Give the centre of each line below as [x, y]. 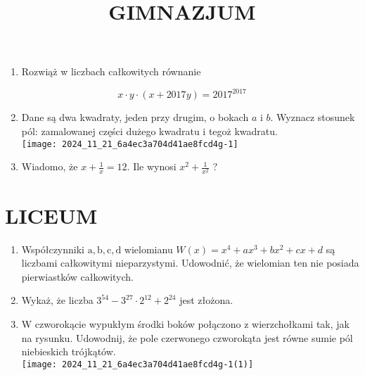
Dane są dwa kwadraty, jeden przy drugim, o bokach [135, 117]
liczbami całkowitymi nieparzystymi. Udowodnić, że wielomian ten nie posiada [190, 263]
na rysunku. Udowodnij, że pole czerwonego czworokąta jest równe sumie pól [187, 337]
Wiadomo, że [50, 166]
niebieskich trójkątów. [69, 351]
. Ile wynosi [152, 166]
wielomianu [148, 249]
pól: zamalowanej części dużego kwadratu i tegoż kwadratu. [149, 131]
